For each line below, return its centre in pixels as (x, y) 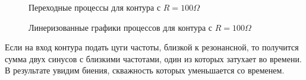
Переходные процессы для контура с (95, 7)
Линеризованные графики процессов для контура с (121, 27)
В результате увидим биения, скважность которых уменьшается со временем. (145, 70)
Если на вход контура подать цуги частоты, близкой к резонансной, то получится (152, 47)
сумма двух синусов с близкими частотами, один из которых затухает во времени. (153, 58)
